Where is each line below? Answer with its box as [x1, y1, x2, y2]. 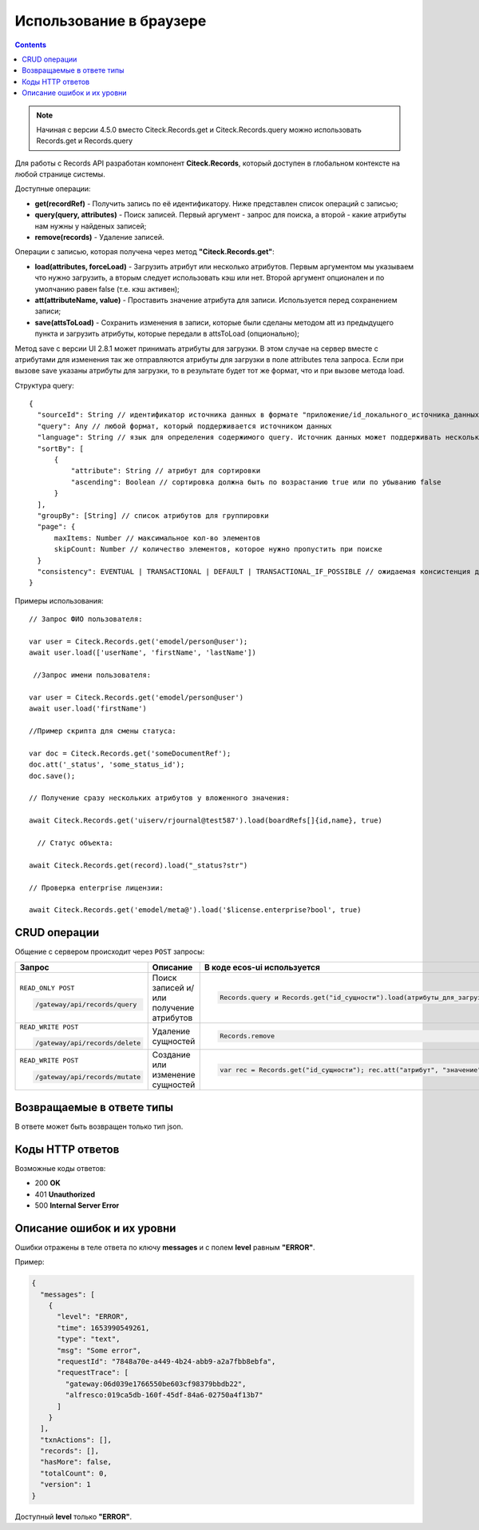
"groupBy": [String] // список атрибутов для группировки [37, 512, 269, 520]
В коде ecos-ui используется [204, 962, 321, 973]
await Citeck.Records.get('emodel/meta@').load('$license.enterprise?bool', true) [29, 906, 362, 914]
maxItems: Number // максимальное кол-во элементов [53, 533, 261, 543]
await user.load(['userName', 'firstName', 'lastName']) [29, 648, 257, 657]
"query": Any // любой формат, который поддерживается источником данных [37, 421, 332, 431]
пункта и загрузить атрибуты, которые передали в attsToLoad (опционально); [34, 329, 299, 339]
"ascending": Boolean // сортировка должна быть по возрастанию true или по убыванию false [70, 477, 442, 487]
